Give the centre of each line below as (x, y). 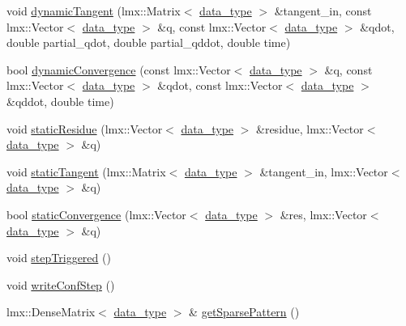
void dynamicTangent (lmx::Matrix (94, 11)
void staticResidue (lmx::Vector (85, 128)
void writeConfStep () (61, 284)
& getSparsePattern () (244, 312)
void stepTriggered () (59, 258)
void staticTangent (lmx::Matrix (86, 171)
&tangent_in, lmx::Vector (324, 171)
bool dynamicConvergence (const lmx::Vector (119, 69)
